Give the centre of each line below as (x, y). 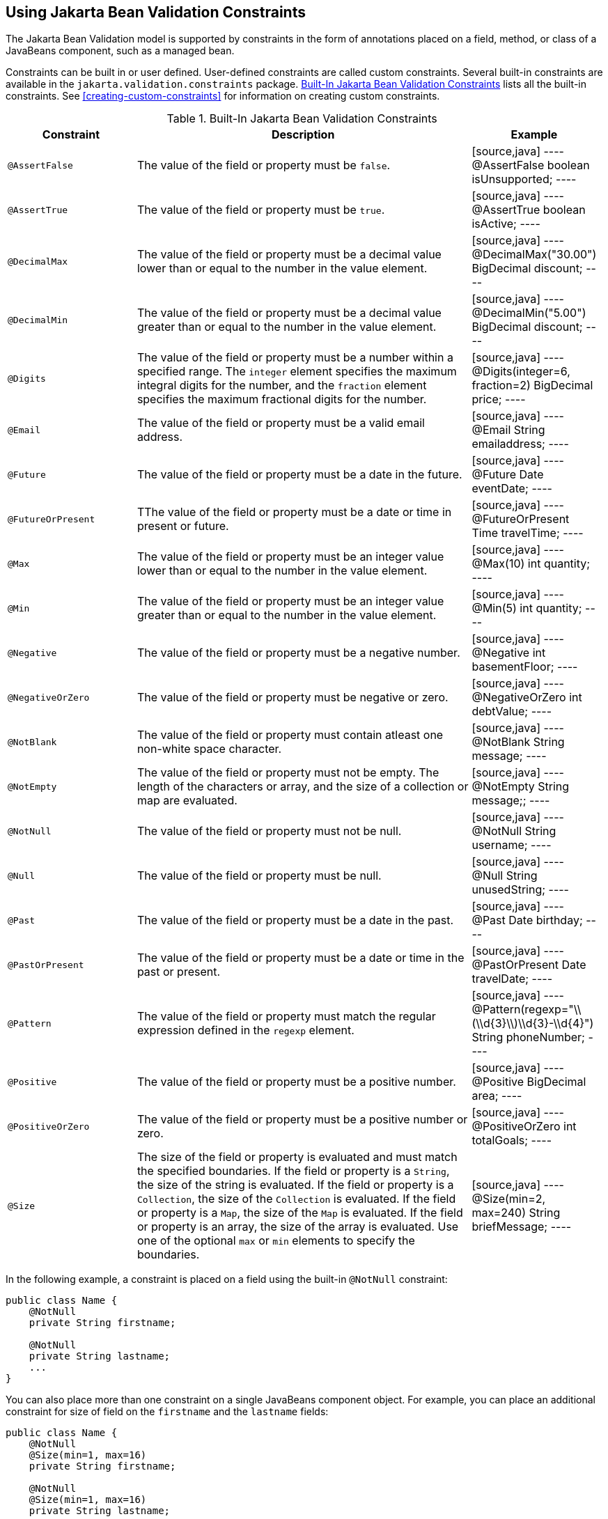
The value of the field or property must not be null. (269, 831)
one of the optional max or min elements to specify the (276, 1241)
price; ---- (499, 399)
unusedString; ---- (520, 890)
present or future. (183, 526)
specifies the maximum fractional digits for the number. (282, 399)
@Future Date (508, 475)
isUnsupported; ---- (524, 179)
